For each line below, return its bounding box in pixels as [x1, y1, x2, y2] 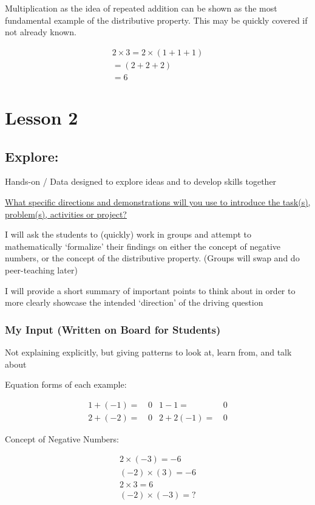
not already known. [5, 26, 76, 38]
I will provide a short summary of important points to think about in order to [5, 284, 296, 297]
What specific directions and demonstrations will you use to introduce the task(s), [5, 196, 311, 208]
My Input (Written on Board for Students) [5, 321, 221, 337]
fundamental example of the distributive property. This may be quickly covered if [5, 13, 308, 26]
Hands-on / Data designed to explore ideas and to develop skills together [5, 175, 277, 188]
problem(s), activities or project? [5, 207, 127, 220]
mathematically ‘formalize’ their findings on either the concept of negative [5, 239, 281, 252]
